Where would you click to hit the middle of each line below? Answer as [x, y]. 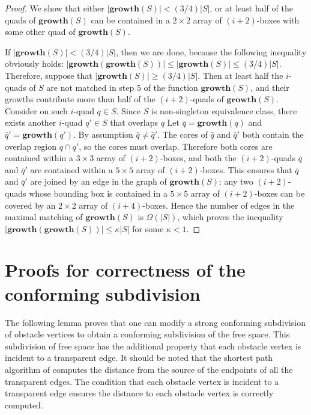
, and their [270, 87]
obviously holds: [34, 63]
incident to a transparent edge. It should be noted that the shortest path [139, 358]
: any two [236, 181]
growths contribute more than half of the [80, 99]
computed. [24, 404]
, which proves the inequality [230, 217]
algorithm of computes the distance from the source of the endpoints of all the [149, 369]
